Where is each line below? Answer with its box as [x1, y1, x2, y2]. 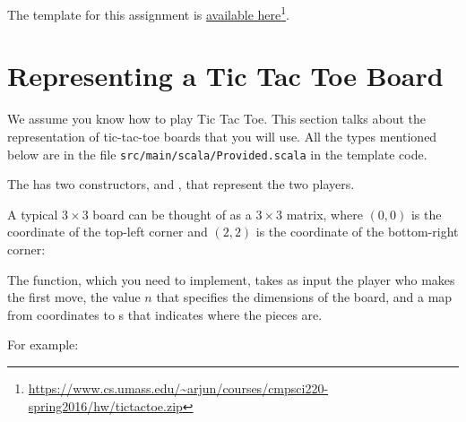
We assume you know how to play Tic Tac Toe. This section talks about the [7, 109, 426, 128]
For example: [7, 335, 79, 354]
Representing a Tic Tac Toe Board [7, 57, 444, 94]
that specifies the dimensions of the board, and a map [156, 288, 453, 306]
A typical [7, 204, 58, 223]
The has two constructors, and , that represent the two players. [7, 175, 355, 194]
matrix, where [286, 204, 363, 223]
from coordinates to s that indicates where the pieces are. [7, 305, 323, 323]
